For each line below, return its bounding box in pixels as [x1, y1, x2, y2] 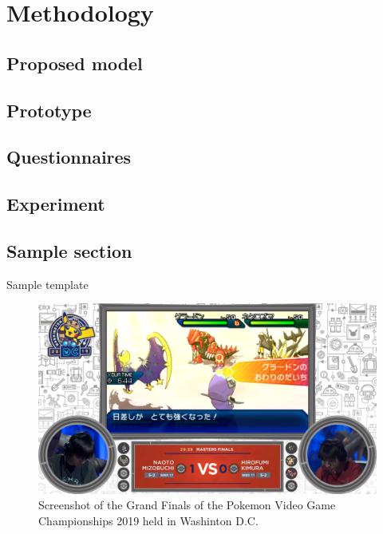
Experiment [6, 192, 105, 216]
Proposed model [6, 50, 143, 75]
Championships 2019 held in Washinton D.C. [38, 512, 259, 528]
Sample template [6, 275, 89, 292]
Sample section [6, 238, 132, 263]
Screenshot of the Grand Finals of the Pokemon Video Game [38, 496, 336, 513]
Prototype [6, 97, 92, 122]
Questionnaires [6, 144, 132, 169]
